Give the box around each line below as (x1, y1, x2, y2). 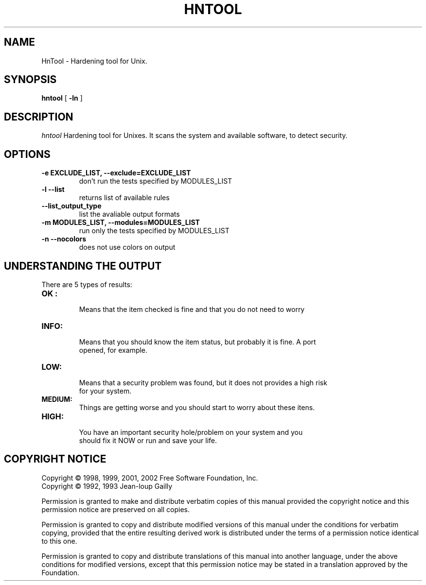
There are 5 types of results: (41, 280, 132, 289)
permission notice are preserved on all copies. (41, 505, 190, 514)
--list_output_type (41, 202, 102, 210)
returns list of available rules (79, 193, 170, 202)
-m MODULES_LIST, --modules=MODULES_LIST (41, 218, 200, 227)
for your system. (79, 386, 132, 395)
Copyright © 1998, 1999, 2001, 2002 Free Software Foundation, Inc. (41, 473, 258, 482)
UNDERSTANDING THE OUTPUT (4, 259, 162, 272)
